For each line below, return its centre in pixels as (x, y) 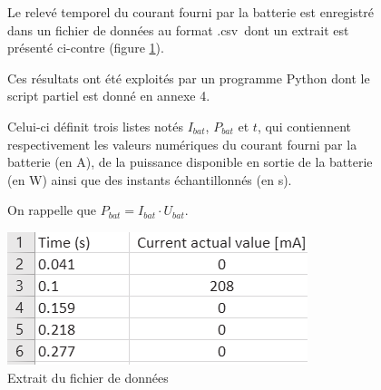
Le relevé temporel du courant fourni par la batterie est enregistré (190, 12)
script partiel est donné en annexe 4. (109, 96)
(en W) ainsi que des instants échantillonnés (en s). (150, 179)
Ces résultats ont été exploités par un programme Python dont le (189, 78)
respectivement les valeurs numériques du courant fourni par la (182, 144)
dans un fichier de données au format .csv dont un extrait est (178, 29)
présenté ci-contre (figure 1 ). (86, 48)
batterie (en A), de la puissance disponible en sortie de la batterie (190, 162)
